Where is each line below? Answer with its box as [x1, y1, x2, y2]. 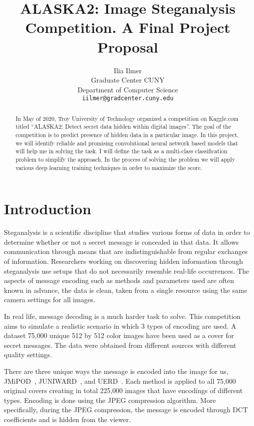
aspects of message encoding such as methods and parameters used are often [4, 275, 234, 285]
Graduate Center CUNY [91, 75, 165, 85]
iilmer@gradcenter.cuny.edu [82, 95, 174, 102]
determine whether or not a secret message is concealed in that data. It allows [4, 236, 239, 247]
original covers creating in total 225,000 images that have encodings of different [4, 385, 243, 396]
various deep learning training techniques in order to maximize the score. [15, 163, 202, 171]
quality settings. [4, 349, 52, 360]
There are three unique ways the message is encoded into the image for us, [4, 366, 228, 376]
